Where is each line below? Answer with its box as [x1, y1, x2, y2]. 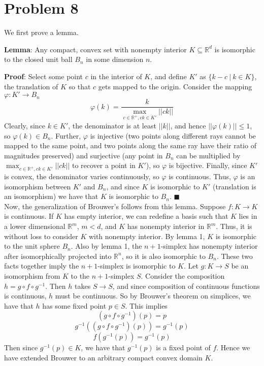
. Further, [51, 130, 81, 141]
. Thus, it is [216, 221, 252, 231]
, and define [150, 71, 187, 81]
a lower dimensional [4, 221, 65, 231]
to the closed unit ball [4, 54, 73, 64]
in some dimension [86, 54, 144, 64]
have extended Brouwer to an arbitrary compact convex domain [4, 352, 203, 362]
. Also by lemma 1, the [71, 241, 142, 251]
